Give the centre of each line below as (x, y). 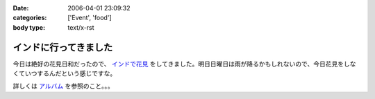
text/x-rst (81, 27)
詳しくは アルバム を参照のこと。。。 (63, 86)
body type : (29, 27)
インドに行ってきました (63, 47)
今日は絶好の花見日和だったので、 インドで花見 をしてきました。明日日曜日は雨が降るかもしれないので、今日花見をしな (184, 64)
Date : (21, 8)
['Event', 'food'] (90, 18)
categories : (30, 18)
